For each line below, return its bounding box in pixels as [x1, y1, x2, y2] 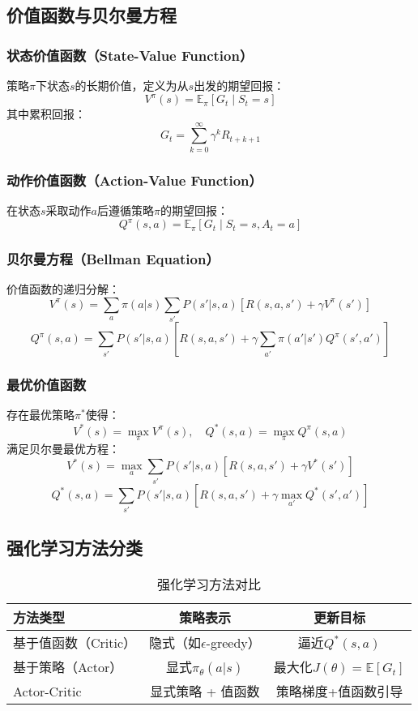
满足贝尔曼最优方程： [6, 439, 120, 456]
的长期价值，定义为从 [75, 77, 189, 93]
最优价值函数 [6, 375, 87, 395]
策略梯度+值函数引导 [275, 682, 403, 701]
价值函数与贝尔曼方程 [6, 2, 177, 28]
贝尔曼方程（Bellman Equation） [6, 249, 220, 269]
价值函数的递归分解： [6, 281, 120, 298]
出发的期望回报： [194, 77, 285, 93]
